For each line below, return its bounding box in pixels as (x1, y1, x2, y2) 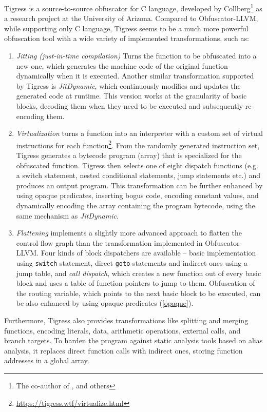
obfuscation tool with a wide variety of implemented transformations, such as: (4, 33, 249, 44)
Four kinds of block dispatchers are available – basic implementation (41, 247, 256, 258)
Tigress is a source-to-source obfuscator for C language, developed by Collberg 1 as (4, 2, 262, 13)
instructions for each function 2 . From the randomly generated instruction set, (16, 138, 260, 150)
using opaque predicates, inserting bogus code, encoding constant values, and (16, 190, 259, 201)
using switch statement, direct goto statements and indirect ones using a (16, 257, 247, 268)
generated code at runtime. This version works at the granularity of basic (16, 90, 247, 101)
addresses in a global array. (4, 355, 89, 366)
